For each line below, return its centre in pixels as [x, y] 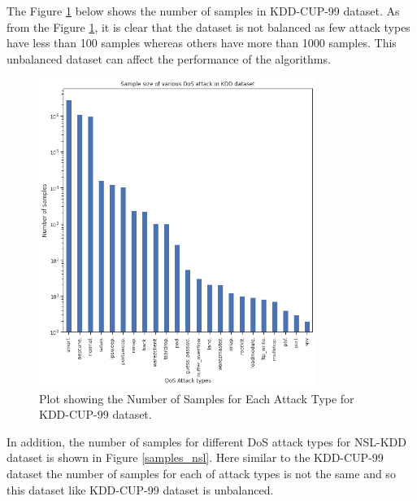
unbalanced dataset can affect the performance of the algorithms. [169, 58]
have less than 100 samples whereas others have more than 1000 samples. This [202, 43]
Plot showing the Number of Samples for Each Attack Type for [197, 398]
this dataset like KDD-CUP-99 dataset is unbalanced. [140, 489]
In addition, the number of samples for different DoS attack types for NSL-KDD [206, 441]
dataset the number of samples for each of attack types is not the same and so [201, 473]
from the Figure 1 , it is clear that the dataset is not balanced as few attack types [208, 26]
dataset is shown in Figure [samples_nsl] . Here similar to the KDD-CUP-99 [195, 457]
